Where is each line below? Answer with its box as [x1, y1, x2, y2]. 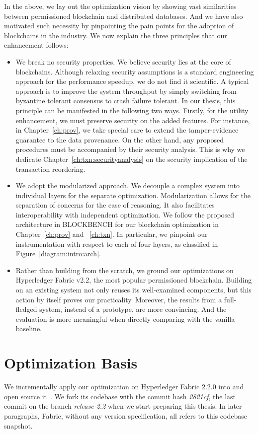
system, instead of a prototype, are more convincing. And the [39, 304, 227, 314]
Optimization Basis [4, 353, 138, 373]
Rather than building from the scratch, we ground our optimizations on [15, 265, 234, 275]
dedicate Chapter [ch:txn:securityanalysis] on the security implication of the [15, 153, 248, 164]
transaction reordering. [15, 163, 86, 174]
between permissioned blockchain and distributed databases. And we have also [4, 10, 243, 21]
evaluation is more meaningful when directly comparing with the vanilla [15, 313, 235, 324]
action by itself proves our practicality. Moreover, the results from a [15, 294, 222, 304]
